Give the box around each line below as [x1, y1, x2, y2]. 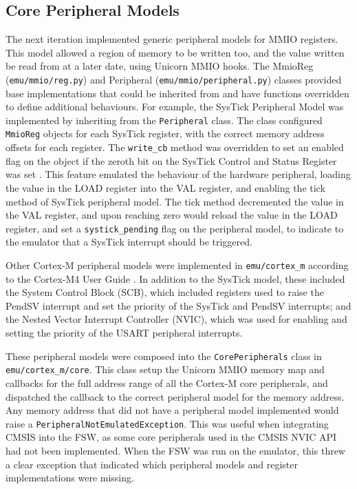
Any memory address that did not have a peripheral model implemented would [6, 403, 339, 417]
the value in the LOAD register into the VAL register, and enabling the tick [6, 180, 325, 194]
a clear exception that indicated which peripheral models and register [6, 457, 299, 471]
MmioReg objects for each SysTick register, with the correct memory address [6, 126, 325, 141]
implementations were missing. [6, 470, 134, 485]
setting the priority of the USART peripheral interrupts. [6, 326, 243, 340]
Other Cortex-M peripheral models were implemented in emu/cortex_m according [6, 258, 349, 272]
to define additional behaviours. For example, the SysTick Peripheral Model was [6, 99, 344, 114]
